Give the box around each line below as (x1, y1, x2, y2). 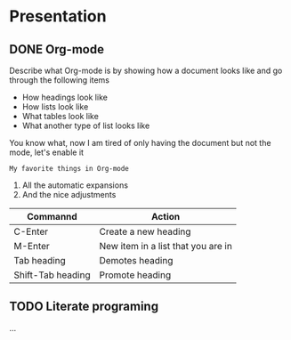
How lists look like (21, 101, 89, 112)
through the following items (9, 75, 109, 85)
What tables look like (21, 111, 100, 121)
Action (150, 211, 181, 223)
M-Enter (13, 240, 51, 252)
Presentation (9, 6, 107, 27)
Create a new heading (99, 225, 191, 238)
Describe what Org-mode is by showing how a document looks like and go (9, 65, 283, 76)
